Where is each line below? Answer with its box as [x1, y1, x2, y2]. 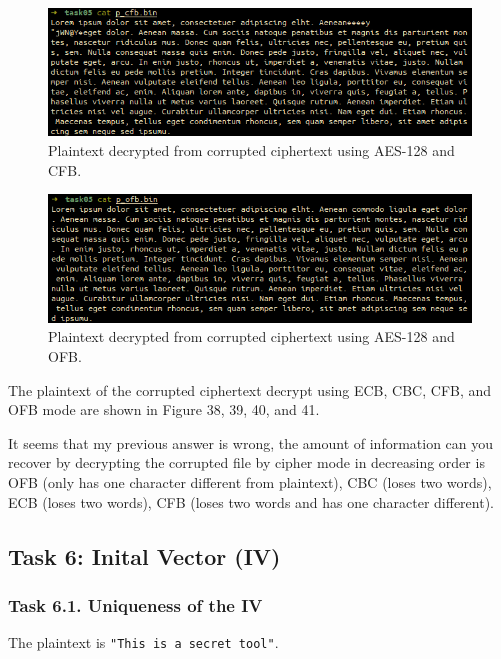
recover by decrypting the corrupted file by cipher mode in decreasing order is [8, 452, 485, 473]
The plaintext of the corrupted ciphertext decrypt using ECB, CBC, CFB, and [8, 379, 492, 400]
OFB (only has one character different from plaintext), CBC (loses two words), [8, 472, 492, 493]
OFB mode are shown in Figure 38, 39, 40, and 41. [8, 399, 320, 420]
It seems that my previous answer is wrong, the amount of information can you [8, 432, 494, 453]
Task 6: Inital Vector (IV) [8, 540, 281, 571]
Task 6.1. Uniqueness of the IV [8, 592, 263, 617]
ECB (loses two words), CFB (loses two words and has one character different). [8, 491, 494, 512]
